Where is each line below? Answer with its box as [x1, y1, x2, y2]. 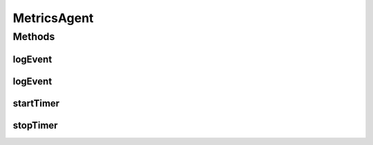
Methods [12, 30, 55, 43]
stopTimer [12, 119, 58, 131]
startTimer [12, 97, 60, 109]
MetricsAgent [12, 10, 94, 26]
